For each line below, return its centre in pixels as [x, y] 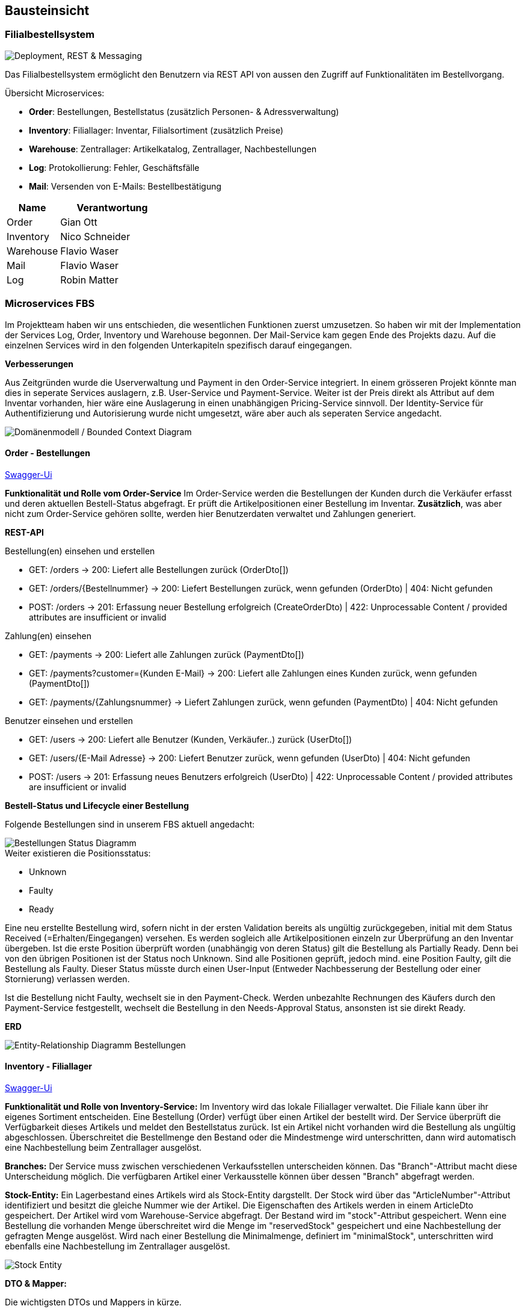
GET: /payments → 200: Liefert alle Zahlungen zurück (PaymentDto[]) [167, 654]
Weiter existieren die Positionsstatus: [78, 853]
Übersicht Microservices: [55, 93]
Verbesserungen [39, 364]
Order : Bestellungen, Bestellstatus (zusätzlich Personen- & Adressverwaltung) [184, 111]
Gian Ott [79, 222]
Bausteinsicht [47, 11]
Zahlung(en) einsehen [48, 636]
